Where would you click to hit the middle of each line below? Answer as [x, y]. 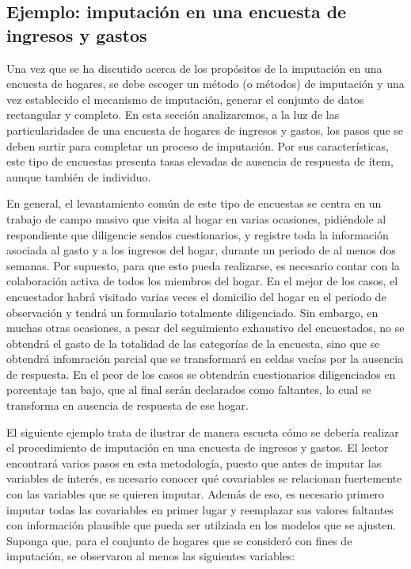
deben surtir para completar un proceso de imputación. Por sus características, [198, 145]
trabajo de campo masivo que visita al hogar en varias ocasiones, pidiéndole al [196, 218]
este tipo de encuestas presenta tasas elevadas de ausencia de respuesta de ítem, [200, 161]
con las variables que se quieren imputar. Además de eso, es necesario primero [196, 494]
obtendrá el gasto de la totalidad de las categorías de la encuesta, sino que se [193, 343]
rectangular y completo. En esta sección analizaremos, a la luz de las [173, 115]
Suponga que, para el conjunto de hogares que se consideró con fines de [179, 540]
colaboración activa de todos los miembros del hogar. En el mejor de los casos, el [202, 281]
